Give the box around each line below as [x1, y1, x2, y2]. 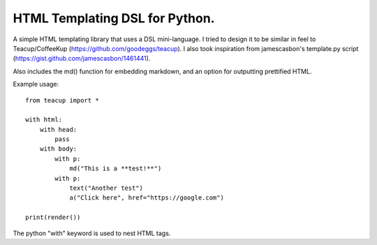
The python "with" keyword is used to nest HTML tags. [13, 229, 171, 237]
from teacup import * [25, 96, 99, 104]
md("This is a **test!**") [69, 165, 162, 172]
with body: [39, 145, 77, 153]
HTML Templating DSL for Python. [13, 10, 215, 26]
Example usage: [13, 80, 59, 89]
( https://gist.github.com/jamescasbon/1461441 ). [13, 54, 151, 63]
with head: [39, 126, 77, 133]
